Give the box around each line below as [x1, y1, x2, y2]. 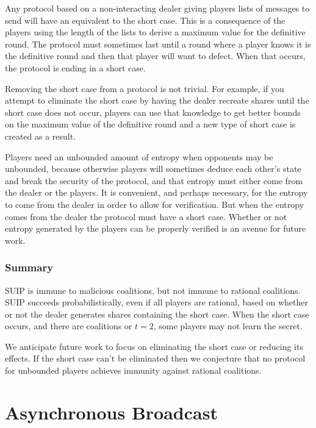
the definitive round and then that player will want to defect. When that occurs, [5, 49, 306, 62]
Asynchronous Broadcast [5, 399, 218, 424]
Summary [5, 260, 54, 275]
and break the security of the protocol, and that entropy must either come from [5, 174, 303, 187]
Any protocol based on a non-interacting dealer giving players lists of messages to [5, 2, 310, 14]
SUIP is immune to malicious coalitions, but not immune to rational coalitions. [5, 284, 301, 296]
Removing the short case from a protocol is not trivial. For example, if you [5, 82, 284, 95]
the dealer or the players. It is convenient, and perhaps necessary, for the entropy [5, 186, 308, 199]
